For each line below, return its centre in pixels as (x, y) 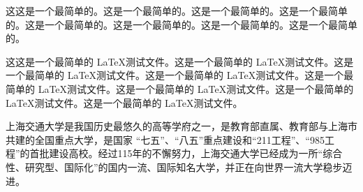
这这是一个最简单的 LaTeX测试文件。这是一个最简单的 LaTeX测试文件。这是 (180, 61)
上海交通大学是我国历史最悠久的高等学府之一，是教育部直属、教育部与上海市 (181, 126)
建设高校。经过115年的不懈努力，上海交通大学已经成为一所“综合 (196, 153)
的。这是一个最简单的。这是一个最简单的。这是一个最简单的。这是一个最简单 (181, 24)
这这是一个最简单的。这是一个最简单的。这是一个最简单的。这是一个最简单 (177, 10)
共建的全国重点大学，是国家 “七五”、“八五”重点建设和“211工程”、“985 (165, 139)
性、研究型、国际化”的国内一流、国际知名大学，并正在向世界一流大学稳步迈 (179, 167)
